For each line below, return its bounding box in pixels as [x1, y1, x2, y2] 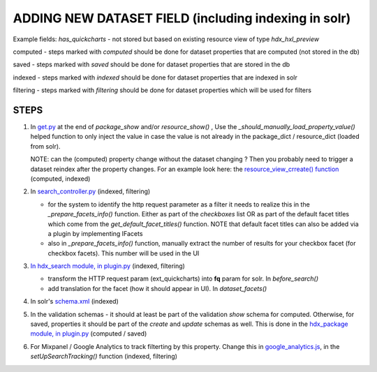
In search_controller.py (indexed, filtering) [30, 187, 151, 195]
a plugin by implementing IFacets [47, 229, 143, 237]
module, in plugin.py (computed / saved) [30, 329, 147, 338]
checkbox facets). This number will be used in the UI [47, 248, 200, 258]
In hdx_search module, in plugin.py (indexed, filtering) [30, 262, 185, 270]
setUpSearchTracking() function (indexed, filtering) [30, 352, 178, 361]
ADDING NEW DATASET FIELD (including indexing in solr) [13, 10, 351, 26]
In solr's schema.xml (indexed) [30, 297, 119, 306]
